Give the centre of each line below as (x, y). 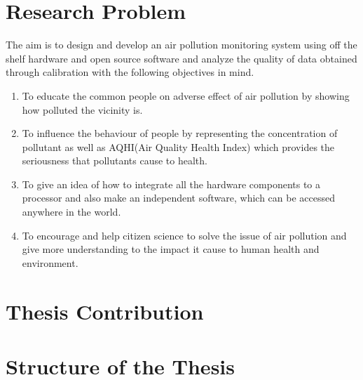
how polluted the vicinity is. (82, 109)
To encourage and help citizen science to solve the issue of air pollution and (184, 235)
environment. (50, 262)
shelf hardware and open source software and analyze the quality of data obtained (181, 58)
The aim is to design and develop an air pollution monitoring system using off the (181, 45)
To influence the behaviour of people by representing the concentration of (180, 133)
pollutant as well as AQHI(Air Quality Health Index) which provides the (178, 146)
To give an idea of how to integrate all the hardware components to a (171, 184)
